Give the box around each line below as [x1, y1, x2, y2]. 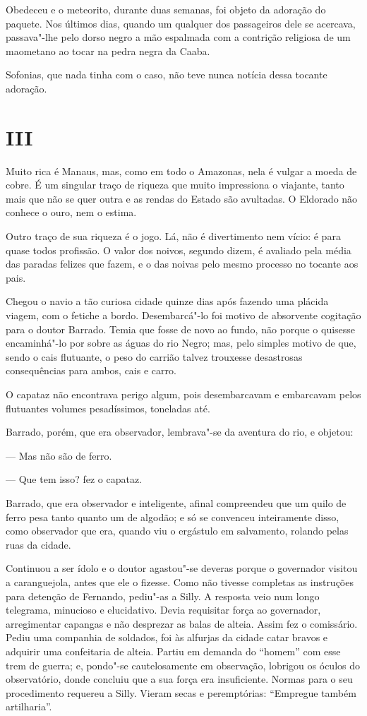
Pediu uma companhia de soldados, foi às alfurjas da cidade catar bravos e [6, 630, 328, 645]
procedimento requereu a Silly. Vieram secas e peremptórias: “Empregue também [6, 685, 356, 700]
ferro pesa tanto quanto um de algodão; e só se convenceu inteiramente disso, [6, 509, 339, 524]
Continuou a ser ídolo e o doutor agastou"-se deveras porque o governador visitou [6, 561, 358, 575]
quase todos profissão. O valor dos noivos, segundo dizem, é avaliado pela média [6, 242, 351, 257]
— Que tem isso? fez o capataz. [6, 472, 142, 487]
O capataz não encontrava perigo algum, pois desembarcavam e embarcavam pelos [6, 387, 361, 401]
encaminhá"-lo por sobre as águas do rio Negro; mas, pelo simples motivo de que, [6, 335, 356, 350]
